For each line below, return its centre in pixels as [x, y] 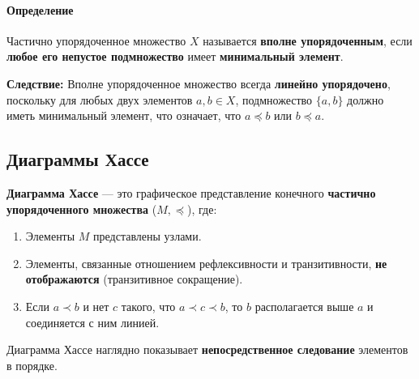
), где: [202, 209]
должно [366, 99]
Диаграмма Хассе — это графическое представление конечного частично [191, 192]
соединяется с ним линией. [92, 322]
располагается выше [304, 306]
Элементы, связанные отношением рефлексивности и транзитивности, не [206, 263]
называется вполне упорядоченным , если [308, 40]
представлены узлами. [148, 236]
